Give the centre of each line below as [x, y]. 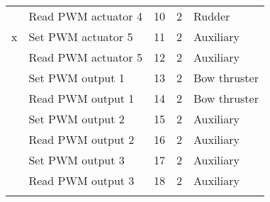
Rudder [212, 16]
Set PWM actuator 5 [81, 37]
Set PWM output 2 [77, 119]
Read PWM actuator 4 [85, 16]
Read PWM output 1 [81, 98]
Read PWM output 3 [81, 180]
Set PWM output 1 [77, 78]
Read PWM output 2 [81, 139]
